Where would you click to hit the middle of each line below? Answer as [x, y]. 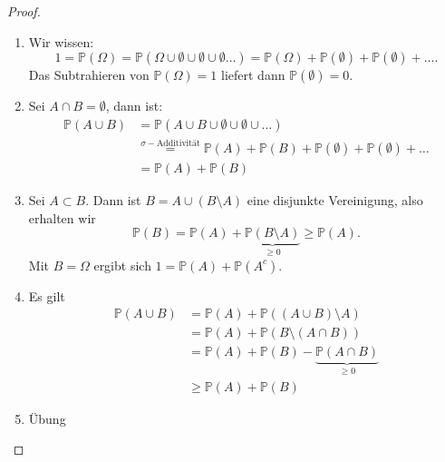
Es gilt [47, 295]
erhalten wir [62, 217]
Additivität [178, 144]
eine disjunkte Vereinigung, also [335, 200]
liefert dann [253, 75]
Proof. [24, 11]
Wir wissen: [61, 41]
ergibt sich [122, 265]
